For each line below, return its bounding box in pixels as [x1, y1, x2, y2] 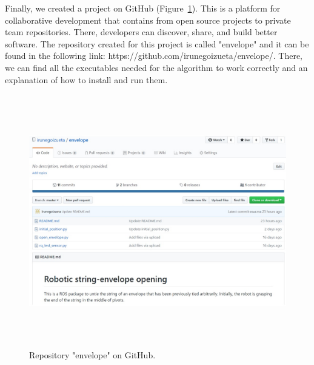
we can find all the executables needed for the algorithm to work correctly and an [5, 61, 308, 73]
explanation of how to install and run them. [5, 73, 168, 86]
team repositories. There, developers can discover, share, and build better [5, 26, 278, 38]
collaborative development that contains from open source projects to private [5, 13, 291, 26]
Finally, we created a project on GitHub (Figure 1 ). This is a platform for [5, 2, 281, 14]
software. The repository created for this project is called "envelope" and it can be [5, 37, 309, 50]
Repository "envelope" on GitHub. [29, 349, 156, 361]
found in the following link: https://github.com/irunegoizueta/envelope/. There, [5, 49, 303, 62]
